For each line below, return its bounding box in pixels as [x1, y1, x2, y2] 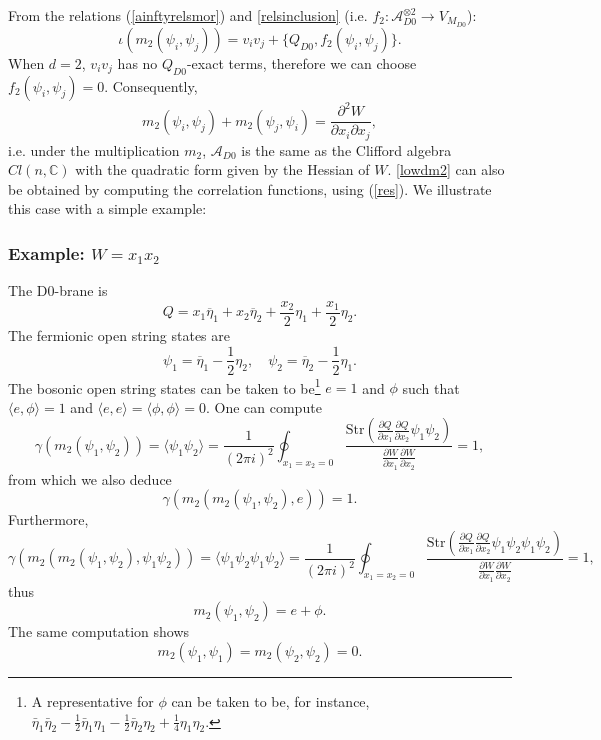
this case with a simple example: [8, 198, 207, 219]
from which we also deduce [8, 468, 172, 489]
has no [117, 52, 158, 73]
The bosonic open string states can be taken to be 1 [8, 374, 321, 398]
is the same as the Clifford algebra [241, 139, 452, 160]
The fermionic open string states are [8, 324, 230, 345]
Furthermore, [8, 509, 89, 530]
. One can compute [205, 396, 322, 417]
